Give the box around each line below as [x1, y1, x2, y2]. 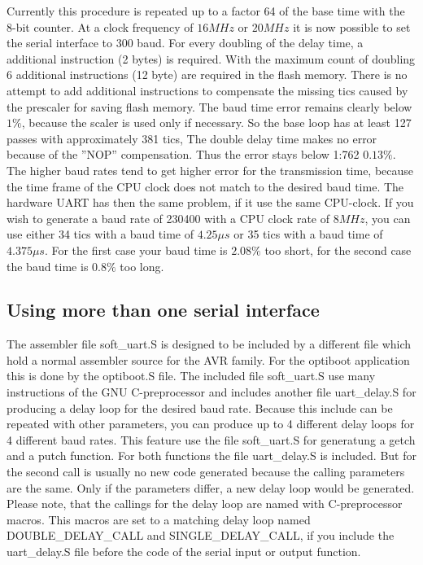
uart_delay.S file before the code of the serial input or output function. [7, 543, 361, 560]
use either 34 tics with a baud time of [7, 226, 194, 243]
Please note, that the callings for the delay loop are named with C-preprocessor [7, 495, 403, 512]
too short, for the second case [264, 241, 412, 258]
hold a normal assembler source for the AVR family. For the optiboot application [7, 351, 410, 368]
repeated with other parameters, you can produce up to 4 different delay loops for [7, 415, 415, 432]
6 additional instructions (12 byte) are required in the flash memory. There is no [7, 66, 408, 83]
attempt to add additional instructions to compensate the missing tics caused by [7, 81, 408, 99]
